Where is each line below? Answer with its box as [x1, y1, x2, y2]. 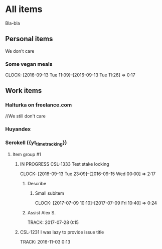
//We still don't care [5, 113, 46, 119]
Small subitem [35, 190, 64, 196]
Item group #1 [12, 152, 41, 158]
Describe [27, 181, 47, 187]
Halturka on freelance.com [5, 101, 72, 108]
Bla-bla [5, 20, 20, 26]
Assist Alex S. [27, 210, 56, 216]
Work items [5, 86, 42, 95]
